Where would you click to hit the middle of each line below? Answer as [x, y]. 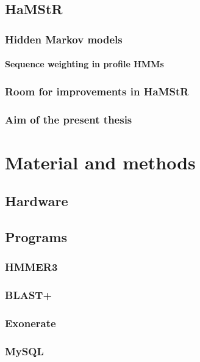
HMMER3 [31, 267]
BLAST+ [29, 295]
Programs [36, 237]
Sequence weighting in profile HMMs [84, 64]
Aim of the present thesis [69, 119]
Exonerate [30, 323]
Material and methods [100, 162]
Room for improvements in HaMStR [97, 91]
